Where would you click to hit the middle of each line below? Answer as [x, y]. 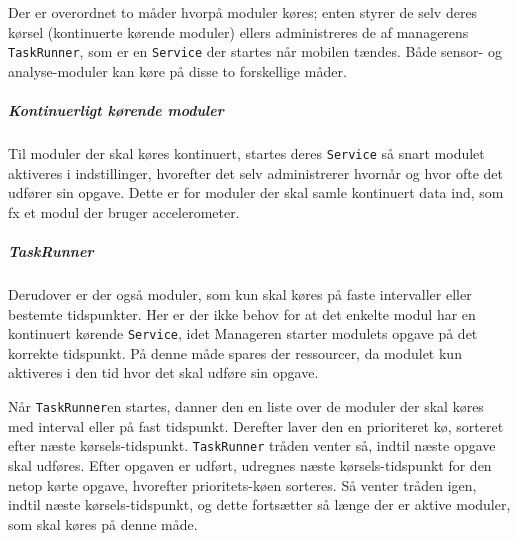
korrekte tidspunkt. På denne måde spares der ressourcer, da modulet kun [235, 352]
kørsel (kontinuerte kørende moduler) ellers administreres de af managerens [238, 31]
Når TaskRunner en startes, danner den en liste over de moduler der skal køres [246, 406]
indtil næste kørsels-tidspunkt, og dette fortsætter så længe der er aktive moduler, [259, 504]
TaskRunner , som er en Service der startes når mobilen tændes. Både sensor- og [255, 51]
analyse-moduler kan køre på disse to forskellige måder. [177, 70]
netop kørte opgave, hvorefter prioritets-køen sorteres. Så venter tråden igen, [242, 484]
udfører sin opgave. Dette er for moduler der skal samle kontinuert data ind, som [256, 192]
